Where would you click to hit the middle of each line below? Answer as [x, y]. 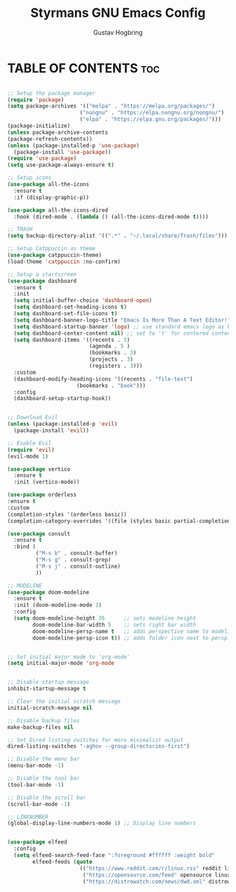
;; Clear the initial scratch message [64, 701]
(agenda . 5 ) [110, 346]
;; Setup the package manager [52, 93]
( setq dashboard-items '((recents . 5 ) [72, 340]
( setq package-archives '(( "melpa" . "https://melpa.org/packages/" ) [111, 106]
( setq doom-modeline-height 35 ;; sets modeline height [105, 618]
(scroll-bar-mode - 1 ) [39, 804]
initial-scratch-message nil [50, 708]
